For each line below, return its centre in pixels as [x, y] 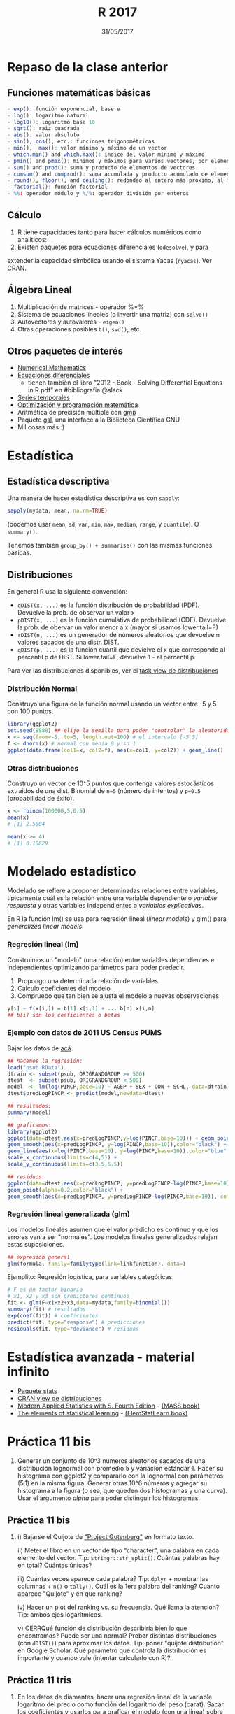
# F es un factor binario [45, 1290]
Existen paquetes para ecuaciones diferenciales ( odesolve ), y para [113, 247]
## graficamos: [29, 1125]
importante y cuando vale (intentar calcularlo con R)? [94, 1658]
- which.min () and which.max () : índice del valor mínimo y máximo [106, 155]
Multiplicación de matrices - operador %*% [81, 307]
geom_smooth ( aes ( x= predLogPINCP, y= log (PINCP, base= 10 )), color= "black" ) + [117, 1145]
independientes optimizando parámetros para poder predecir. [96, 967]
